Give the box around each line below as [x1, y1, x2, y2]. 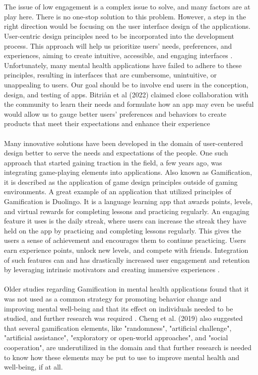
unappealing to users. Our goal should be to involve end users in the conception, [4, 79, 249, 89]
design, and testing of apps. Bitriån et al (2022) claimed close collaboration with [4, 89, 249, 99]
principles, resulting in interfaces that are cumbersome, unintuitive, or [4, 70, 217, 80]
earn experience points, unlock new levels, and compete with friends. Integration [4, 245, 249, 255]
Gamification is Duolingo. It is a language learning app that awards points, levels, [4, 196, 253, 207]
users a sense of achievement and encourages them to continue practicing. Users [4, 235, 246, 245]
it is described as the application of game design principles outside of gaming [4, 176, 238, 187]
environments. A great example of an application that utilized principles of [4, 186, 232, 197]
